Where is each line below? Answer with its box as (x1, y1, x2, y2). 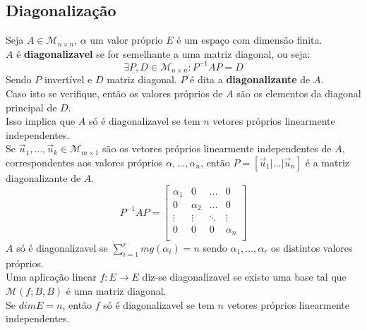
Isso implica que (6, 114, 76, 128)
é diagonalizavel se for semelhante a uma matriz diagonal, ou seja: (16, 46, 311, 61)
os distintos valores (271, 240, 353, 255)
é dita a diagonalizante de (190, 72, 311, 87)
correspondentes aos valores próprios (6, 154, 163, 169)
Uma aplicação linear (6, 269, 97, 284)
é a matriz (305, 154, 350, 169)
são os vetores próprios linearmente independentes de (102, 141, 332, 156)
